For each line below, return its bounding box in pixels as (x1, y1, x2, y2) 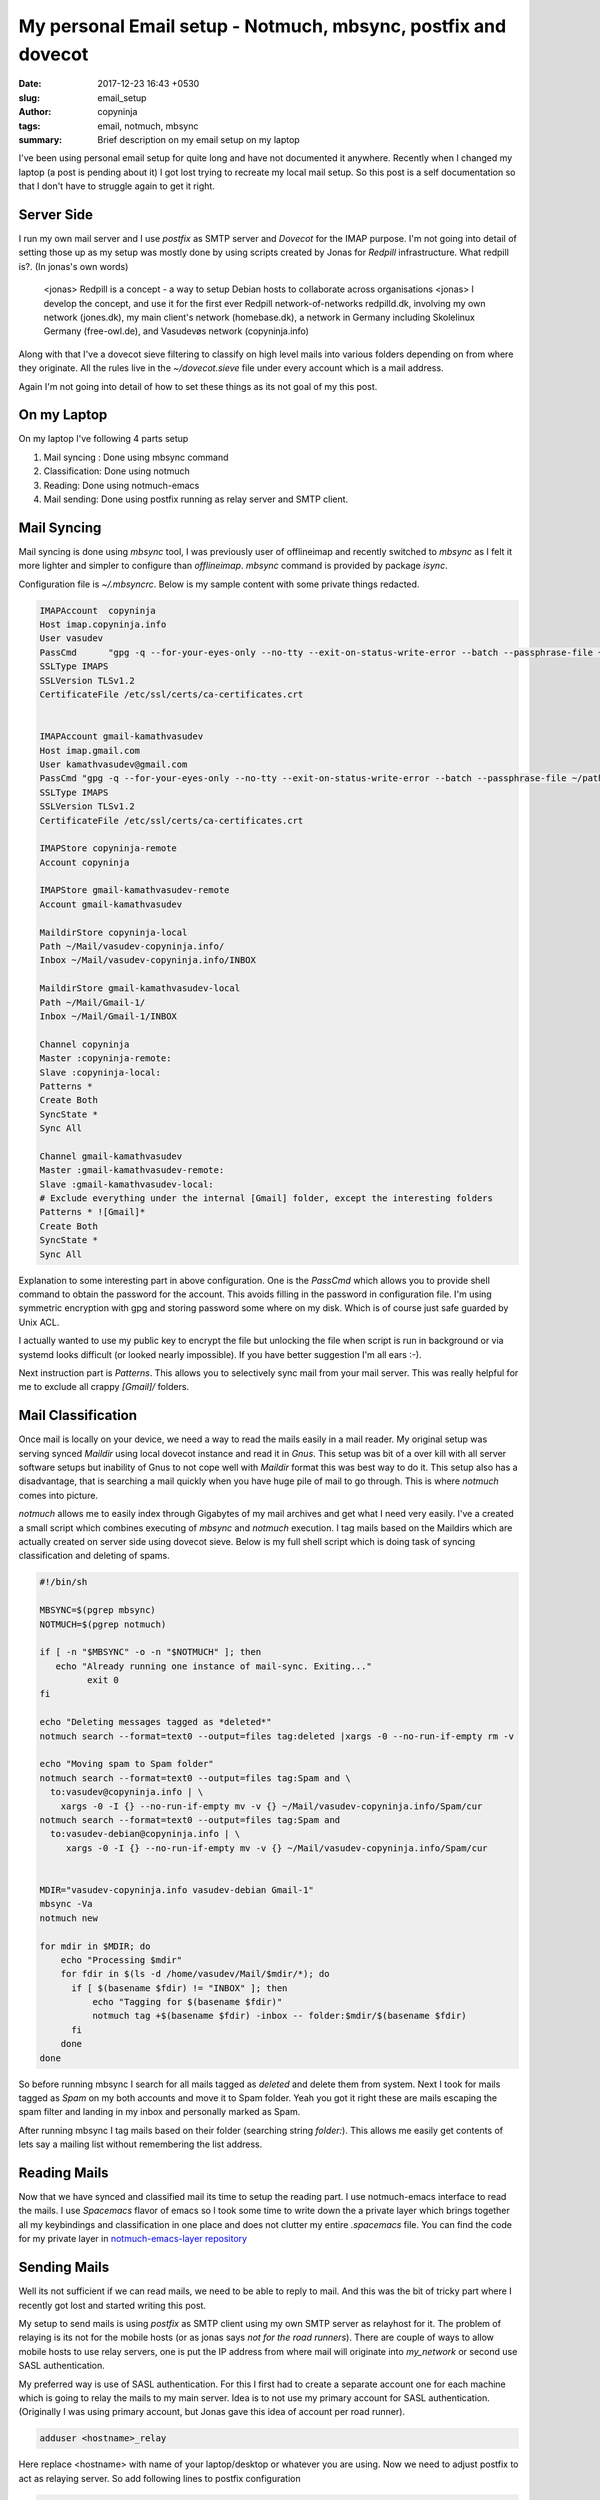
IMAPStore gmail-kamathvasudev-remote (39, 885, 230, 896)
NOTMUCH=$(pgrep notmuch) (39, 1618, 167, 1630)
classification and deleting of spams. (18, 1550, 170, 1562)
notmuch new (39, 1912, 99, 1924)
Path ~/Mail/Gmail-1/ (39, 996, 146, 1008)
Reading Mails (18, 2164, 109, 2181)
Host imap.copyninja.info (39, 619, 167, 630)
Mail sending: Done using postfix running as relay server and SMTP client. (43, 493, 349, 505)
